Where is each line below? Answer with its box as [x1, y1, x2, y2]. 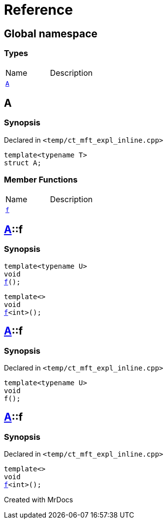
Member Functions [4, 175, 78, 185]
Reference [4, 1, 73, 18]
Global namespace [4, 27, 98, 40]
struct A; [4, 158, 41, 167]
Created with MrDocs [4, 495, 73, 504]
